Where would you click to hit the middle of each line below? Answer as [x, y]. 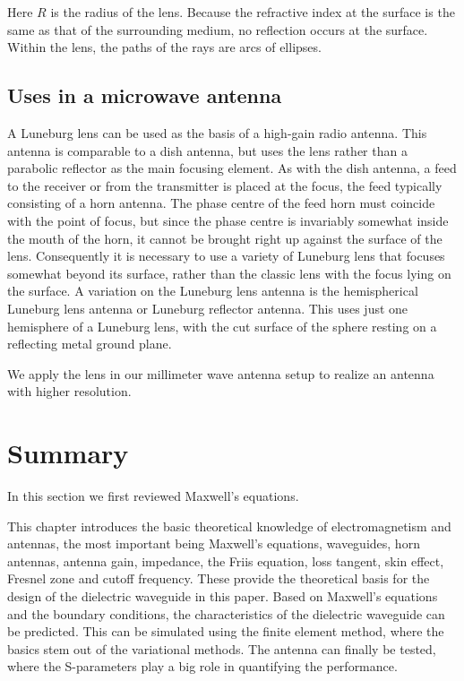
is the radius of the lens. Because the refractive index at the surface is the [253, 12]
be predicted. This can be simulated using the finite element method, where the [226, 631]
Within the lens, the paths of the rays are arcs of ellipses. [164, 47]
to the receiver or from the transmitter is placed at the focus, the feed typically [225, 185]
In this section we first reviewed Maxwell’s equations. [153, 496]
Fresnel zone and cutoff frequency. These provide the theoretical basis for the [219, 578]
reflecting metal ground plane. [90, 344]
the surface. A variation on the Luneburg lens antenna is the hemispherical [213, 291]
